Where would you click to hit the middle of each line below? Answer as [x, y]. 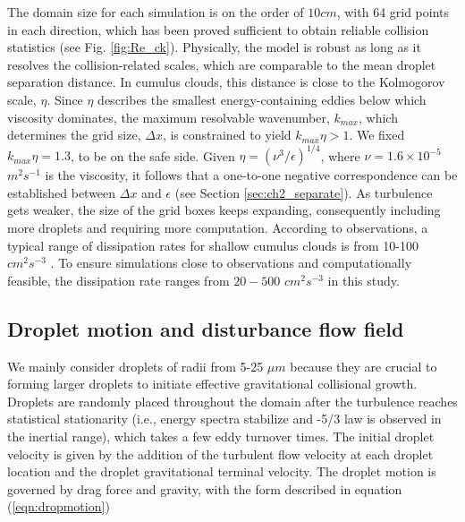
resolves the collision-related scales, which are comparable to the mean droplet [222, 64]
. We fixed [377, 135]
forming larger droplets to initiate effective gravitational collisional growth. [212, 384]
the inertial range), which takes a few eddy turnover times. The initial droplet [221, 436]
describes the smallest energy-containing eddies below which [262, 99]
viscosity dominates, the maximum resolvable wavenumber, [169, 117]
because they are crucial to [364, 366]
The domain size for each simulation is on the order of [156, 12]
